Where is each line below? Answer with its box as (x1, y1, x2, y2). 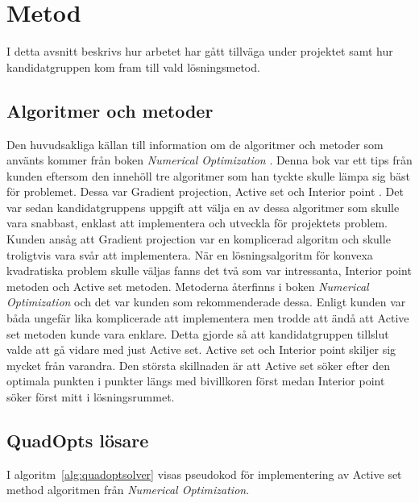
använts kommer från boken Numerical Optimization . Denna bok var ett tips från (6, 152, 413, 168)
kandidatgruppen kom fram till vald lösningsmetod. (6, 58, 260, 75)
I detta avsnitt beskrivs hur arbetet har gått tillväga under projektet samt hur (6, 43, 393, 60)
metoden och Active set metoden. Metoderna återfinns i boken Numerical (6, 277, 369, 294)
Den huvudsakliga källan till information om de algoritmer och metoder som (6, 135, 384, 152)
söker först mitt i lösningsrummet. (6, 389, 175, 405)
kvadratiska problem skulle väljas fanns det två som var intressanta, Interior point (6, 262, 412, 279)
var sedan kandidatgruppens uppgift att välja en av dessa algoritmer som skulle (6, 198, 400, 215)
